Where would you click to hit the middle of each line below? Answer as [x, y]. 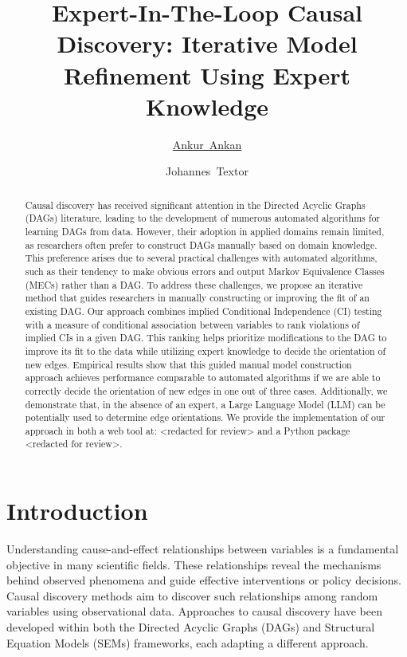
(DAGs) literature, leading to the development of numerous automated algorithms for [202, 218]
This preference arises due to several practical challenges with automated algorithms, [201, 258]
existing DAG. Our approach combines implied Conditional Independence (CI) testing [203, 311]
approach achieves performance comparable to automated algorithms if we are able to [203, 378]
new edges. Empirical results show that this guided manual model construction [188, 364]
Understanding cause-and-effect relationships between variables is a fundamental [203, 549]
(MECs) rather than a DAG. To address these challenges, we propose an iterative [194, 284]
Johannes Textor [207, 171]
